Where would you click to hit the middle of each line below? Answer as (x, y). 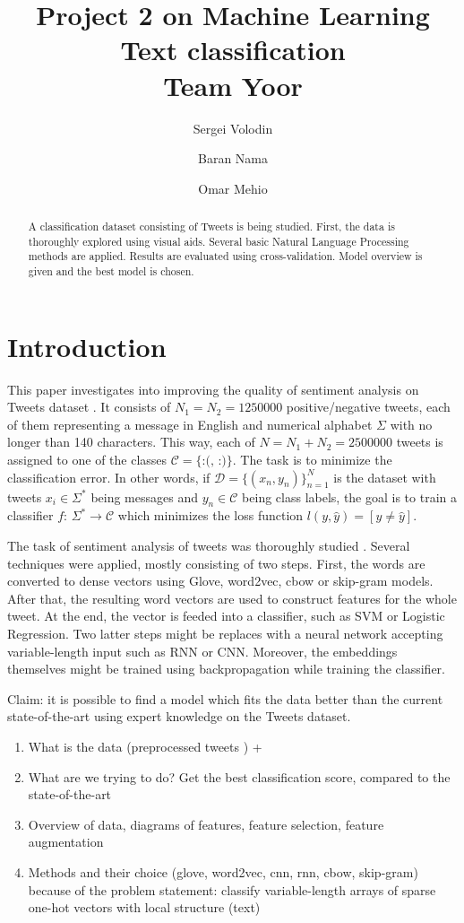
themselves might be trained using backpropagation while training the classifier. (227, 669)
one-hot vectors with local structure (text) (144, 907)
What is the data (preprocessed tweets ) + (145, 746)
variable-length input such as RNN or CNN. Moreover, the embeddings (202, 651)
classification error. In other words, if (109, 477)
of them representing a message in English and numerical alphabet (190, 424)
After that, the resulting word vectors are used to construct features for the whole (232, 598)
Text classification (233, 50)
